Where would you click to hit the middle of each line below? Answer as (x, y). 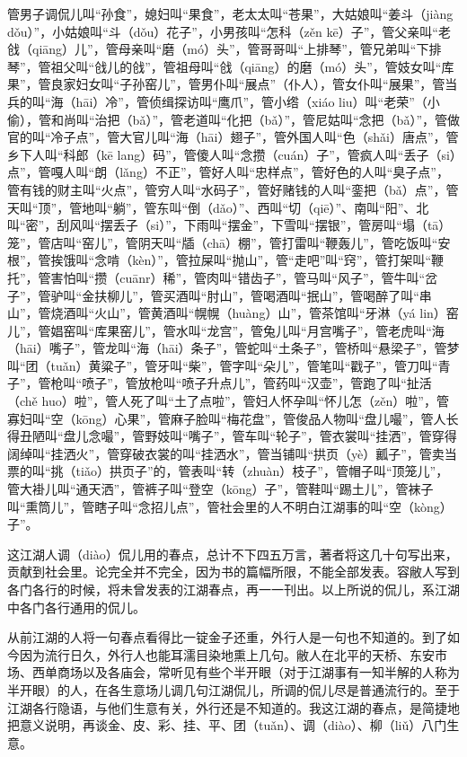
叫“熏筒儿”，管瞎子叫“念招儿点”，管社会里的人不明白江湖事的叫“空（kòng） (230, 506)
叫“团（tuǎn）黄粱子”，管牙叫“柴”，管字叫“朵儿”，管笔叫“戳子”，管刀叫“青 (229, 365)
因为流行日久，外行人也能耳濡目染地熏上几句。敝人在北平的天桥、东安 (227, 654)
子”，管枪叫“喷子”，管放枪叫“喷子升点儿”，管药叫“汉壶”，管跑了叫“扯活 (220, 383)
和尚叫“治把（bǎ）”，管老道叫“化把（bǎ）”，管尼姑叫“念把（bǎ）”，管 (249, 119)
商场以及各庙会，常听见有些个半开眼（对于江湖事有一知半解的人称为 (258, 672)
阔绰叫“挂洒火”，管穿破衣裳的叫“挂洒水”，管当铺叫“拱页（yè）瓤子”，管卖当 (232, 453)
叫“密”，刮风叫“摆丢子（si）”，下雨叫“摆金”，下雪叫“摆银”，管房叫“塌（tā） (229, 225)
